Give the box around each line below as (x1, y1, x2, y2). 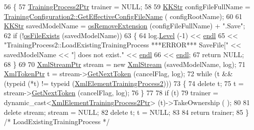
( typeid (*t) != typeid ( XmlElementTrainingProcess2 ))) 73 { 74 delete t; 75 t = (4, 78, 244, 88)
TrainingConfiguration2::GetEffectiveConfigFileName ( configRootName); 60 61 (4, 11, 242, 21)
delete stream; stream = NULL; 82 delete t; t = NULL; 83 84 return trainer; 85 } (4, 107, 249, 117)
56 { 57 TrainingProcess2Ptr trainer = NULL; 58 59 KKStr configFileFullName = (4, 1, 251, 11)
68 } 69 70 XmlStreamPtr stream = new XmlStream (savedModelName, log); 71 (4, 59, 246, 69)
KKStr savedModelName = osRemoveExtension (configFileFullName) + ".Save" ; (4, 21, 245, 31)
